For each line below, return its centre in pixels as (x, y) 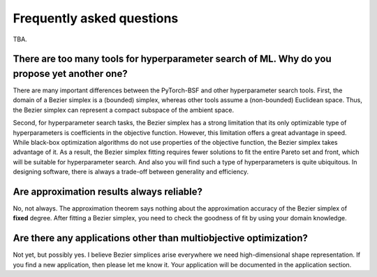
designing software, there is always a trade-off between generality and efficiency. (131, 172)
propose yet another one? (71, 73)
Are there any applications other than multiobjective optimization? (161, 238)
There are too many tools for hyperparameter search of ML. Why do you (172, 59)
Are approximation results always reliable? (108, 191)
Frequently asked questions (96, 18)
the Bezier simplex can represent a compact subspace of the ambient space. (124, 110)
